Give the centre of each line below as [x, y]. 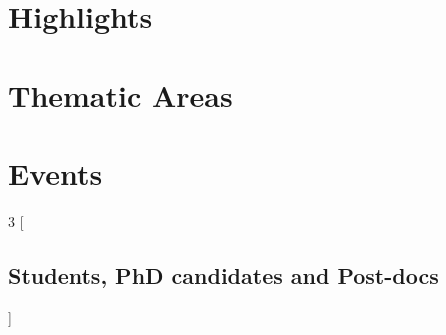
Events [55, 172]
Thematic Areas [120, 94]
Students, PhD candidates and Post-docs [223, 274]
